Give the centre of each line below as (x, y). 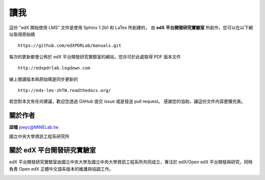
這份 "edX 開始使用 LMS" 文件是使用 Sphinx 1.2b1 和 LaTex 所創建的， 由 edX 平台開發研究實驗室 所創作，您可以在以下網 (131, 28)
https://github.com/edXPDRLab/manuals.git (70, 46)
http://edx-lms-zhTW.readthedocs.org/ (65, 90)
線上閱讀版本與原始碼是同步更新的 (43, 79)
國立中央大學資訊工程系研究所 (39, 136)
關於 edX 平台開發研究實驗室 (53, 150)
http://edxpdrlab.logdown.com (54, 68)
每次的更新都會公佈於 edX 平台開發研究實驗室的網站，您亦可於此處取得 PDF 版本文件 (95, 57)
